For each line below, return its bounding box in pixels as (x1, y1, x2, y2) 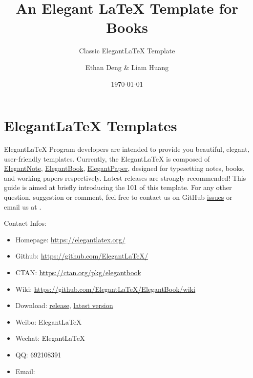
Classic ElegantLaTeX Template (79, 46, 175, 56)
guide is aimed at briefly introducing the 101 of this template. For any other (4, 182, 232, 192)
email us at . (4, 201, 42, 212)
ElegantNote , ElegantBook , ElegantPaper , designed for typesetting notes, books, (4, 163, 245, 173)
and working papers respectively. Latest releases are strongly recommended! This (4, 172, 246, 183)
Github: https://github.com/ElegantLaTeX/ (15, 251, 148, 261)
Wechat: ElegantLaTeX (15, 333, 85, 343)
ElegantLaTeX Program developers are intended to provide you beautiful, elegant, (4, 144, 250, 154)
